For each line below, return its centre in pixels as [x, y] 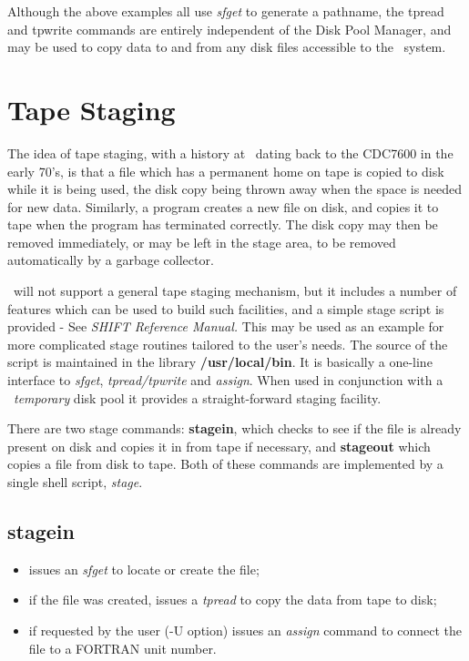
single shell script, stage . [75, 482]
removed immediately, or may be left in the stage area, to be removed [202, 242]
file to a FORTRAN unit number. [122, 648]
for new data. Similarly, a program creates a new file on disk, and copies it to [223, 206]
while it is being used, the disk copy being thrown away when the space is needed [234, 189]
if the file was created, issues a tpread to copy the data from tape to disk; [233, 600]
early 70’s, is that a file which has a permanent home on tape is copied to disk [226, 171]
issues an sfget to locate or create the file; [144, 569]
